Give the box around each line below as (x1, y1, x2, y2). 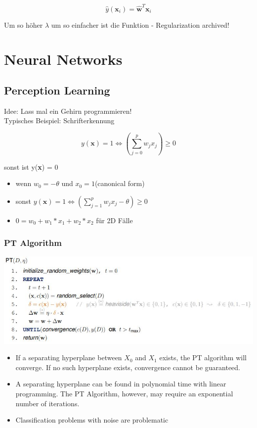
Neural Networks (4, 48, 123, 69)
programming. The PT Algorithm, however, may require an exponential (15, 388, 233, 398)
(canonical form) (94, 178, 145, 189)
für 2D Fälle (96, 215, 133, 225)
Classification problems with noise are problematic (15, 415, 169, 425)
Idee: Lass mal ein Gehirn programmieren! (4, 105, 132, 116)
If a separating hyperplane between (15, 352, 122, 363)
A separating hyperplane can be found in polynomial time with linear (15, 379, 226, 389)
